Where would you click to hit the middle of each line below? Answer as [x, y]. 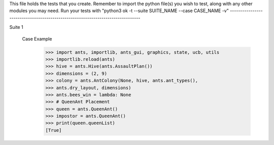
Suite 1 [16, 27]
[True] [54, 130]
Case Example [37, 39]
